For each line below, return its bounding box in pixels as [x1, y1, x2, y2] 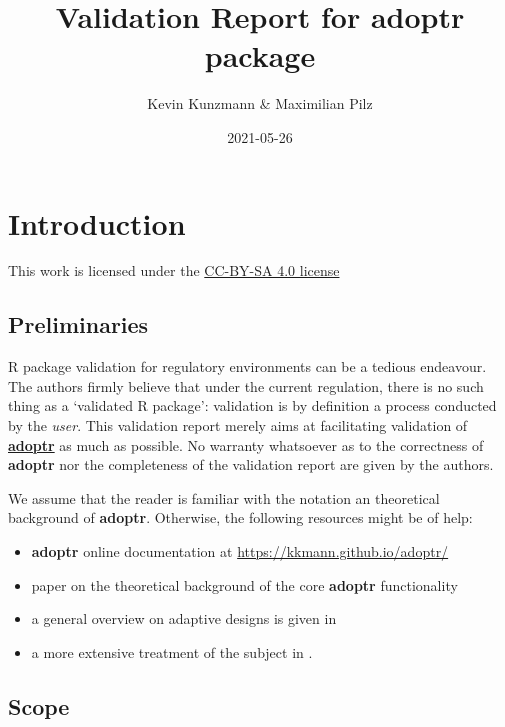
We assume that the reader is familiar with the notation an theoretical [8, 487, 440, 508]
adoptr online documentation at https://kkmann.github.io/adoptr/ [31, 540, 449, 561]
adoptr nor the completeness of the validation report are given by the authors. [8, 454, 494, 475]
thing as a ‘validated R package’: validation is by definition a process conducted [8, 395, 497, 416]
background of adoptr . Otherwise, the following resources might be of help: [8, 507, 473, 528]
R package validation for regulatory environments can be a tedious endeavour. [8, 356, 487, 377]
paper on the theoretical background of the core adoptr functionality [31, 574, 458, 595]
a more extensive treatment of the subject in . [31, 641, 313, 662]
